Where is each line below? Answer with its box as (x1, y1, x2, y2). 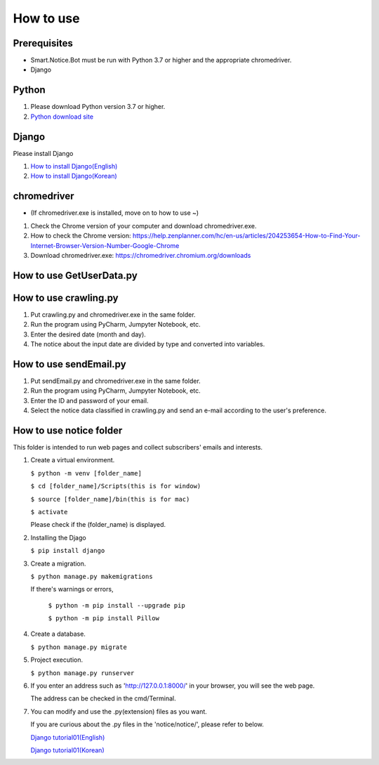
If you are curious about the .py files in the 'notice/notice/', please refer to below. (30, 720, 265, 728)
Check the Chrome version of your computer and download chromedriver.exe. (30, 221, 257, 230)
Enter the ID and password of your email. (30, 396, 149, 405)
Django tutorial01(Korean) (30, 745, 105, 754)
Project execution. (30, 655, 84, 664)
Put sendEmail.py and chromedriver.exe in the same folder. (30, 377, 201, 385)
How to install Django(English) (30, 162, 118, 171)
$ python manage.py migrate (30, 643, 128, 651)
